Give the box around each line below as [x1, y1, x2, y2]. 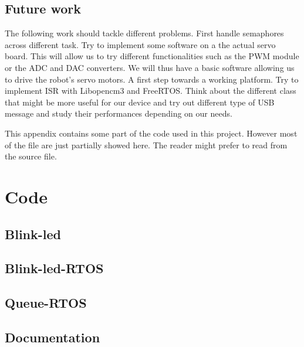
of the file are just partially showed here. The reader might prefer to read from [5, 138, 288, 151]
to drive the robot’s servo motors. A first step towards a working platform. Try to [5, 73, 299, 85]
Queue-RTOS [5, 294, 87, 312]
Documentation [5, 328, 100, 346]
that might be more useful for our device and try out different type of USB [5, 96, 275, 108]
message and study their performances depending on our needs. [5, 107, 232, 120]
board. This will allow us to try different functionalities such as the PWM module [5, 50, 299, 62]
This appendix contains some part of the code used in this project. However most [5, 127, 298, 139]
